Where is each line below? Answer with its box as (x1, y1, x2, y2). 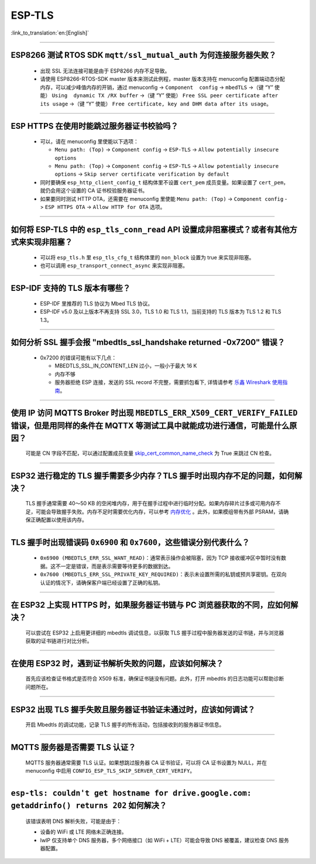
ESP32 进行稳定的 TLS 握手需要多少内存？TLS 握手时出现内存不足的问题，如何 (11, 471, 295, 481)
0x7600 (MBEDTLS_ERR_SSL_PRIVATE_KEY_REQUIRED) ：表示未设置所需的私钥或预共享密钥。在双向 (40, 571, 287, 578)
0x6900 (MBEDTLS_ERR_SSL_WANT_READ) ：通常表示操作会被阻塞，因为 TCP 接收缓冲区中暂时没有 (40, 554, 281, 561)
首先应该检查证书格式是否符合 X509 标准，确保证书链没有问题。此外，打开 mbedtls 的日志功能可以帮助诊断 (25, 675, 284, 682)
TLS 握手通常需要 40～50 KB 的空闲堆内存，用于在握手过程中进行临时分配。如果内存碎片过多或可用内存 (25, 500, 276, 507)
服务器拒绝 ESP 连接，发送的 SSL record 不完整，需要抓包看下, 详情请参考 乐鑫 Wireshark (54, 379, 272, 386)
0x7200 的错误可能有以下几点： (40, 354, 117, 361)
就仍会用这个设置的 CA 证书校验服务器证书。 (40, 187, 148, 194)
